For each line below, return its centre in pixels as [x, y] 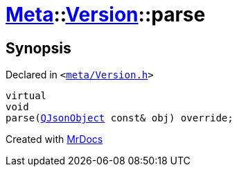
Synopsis [38, 48]
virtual [26, 96]
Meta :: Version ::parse [106, 15]
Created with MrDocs [54, 139]
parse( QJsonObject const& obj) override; [120, 118]
